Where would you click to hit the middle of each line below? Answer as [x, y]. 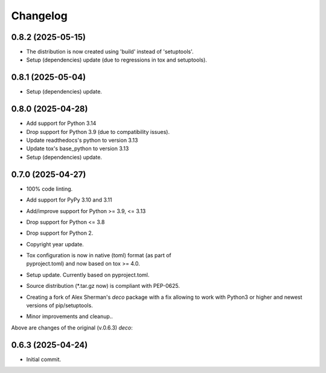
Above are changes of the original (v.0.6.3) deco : [72, 327]
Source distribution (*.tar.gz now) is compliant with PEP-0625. [103, 286]
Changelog [39, 16]
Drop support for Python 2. [60, 233]
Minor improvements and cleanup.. [69, 316]
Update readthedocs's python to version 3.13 [82, 140]
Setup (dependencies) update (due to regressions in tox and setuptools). [117, 60]
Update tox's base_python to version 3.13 [78, 148]
